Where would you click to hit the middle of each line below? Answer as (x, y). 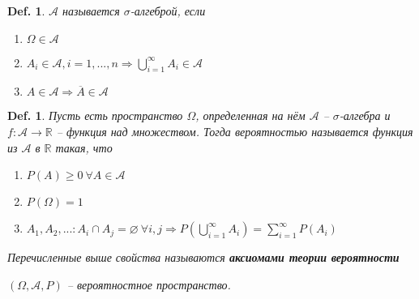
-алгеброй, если (168, 11)
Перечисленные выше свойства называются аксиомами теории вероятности (203, 257)
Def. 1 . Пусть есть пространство (95, 115)
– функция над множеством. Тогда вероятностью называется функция (235, 131)
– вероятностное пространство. (149, 284)
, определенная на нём (250, 115)
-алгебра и (365, 115)
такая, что (84, 147)
